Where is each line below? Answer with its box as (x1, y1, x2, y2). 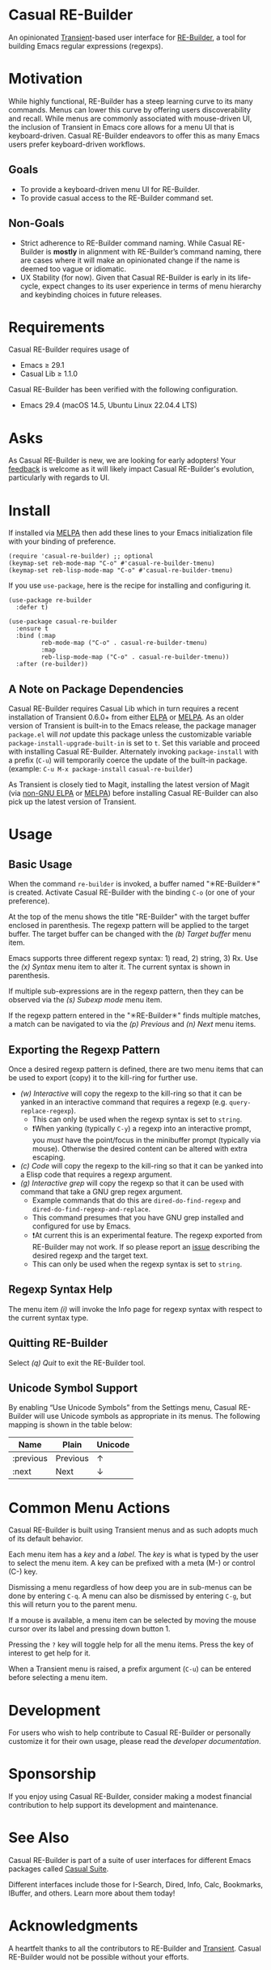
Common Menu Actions (8, 1498, 171, 1517)
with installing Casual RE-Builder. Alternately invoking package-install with (8, 747, 259, 757)
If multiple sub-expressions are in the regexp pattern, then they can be (8, 986, 244, 996)
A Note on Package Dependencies (8, 682, 184, 696)
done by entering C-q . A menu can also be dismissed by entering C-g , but (8, 1591, 252, 1601)
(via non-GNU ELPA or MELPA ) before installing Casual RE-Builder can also (8, 788, 259, 798)
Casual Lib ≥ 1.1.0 (19, 369, 78, 378)
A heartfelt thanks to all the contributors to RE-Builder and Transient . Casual (8, 1943, 261, 1954)
